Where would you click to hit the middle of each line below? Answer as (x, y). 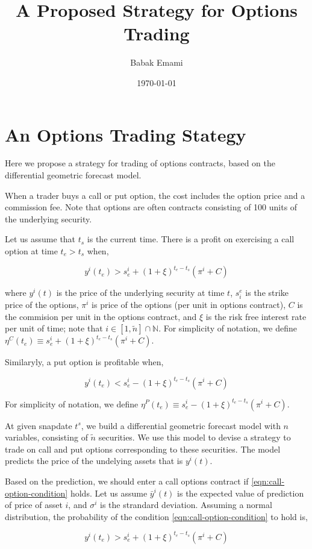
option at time (31, 251)
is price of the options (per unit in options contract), (189, 305)
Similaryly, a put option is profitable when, (84, 362)
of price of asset (34, 505)
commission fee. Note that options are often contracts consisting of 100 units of (151, 207)
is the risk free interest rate (256, 316)
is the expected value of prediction (241, 493)
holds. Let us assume (109, 493)
